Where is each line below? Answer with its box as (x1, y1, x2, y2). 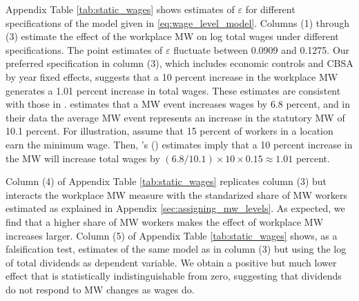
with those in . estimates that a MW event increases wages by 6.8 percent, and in (6, 97, 351, 111)
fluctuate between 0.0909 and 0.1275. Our (173, 42, 350, 57)
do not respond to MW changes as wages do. (6, 282, 195, 296)
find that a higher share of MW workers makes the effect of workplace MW (6, 214, 324, 229)
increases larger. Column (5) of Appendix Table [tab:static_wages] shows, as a (6, 228, 338, 242)
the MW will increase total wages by (6, 150, 160, 165)
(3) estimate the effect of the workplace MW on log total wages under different (6, 29, 339, 43)
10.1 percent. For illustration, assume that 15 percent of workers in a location (6, 124, 333, 138)
